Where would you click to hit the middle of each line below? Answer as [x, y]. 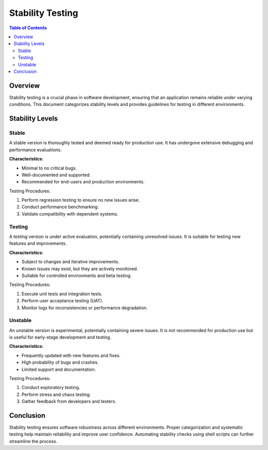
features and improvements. [38, 243]
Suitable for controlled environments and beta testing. [77, 276]
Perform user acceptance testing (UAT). [63, 301]
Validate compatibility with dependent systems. [70, 214]
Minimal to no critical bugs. [49, 168]
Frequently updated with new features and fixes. [71, 355]
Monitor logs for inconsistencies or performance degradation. [85, 308]
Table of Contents [28, 28]
